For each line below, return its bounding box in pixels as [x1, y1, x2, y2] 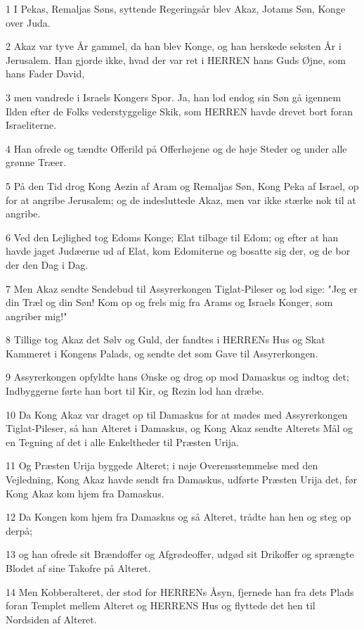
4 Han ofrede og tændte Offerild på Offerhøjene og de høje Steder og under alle [6, 141, 347, 155]
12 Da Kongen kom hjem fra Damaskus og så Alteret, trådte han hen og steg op [6, 509, 351, 524]
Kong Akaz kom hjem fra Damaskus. [6, 485, 164, 500]
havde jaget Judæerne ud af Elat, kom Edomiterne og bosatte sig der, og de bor [6, 243, 351, 258]
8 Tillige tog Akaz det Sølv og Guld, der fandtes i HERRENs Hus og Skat [6, 332, 325, 347]
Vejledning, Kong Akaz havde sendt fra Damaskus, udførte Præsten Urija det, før [6, 472, 357, 487]
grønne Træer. [6, 155, 67, 170]
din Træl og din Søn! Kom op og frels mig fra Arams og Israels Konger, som [6, 295, 333, 310]
